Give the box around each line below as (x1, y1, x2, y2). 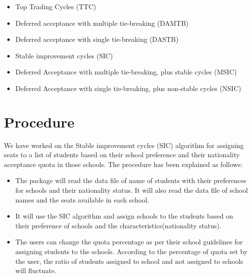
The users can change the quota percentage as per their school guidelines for (15, 237, 243, 247)
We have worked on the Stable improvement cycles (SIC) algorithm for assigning (4, 140, 244, 150)
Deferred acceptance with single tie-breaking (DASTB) (15, 34, 179, 44)
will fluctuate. (15, 265, 56, 276)
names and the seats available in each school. (15, 194, 150, 204)
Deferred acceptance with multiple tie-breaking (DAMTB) (15, 18, 189, 28)
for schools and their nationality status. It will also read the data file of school (15, 185, 248, 195)
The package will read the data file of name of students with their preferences (15, 175, 247, 185)
